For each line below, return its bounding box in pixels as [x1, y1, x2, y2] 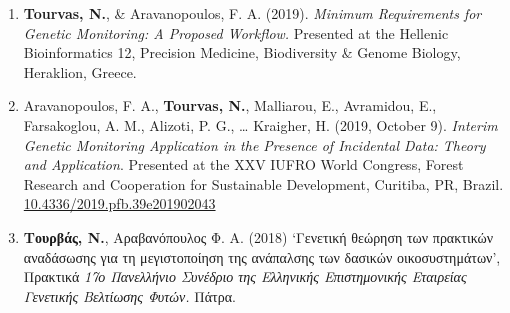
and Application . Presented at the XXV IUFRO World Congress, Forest [23, 154, 464, 175]
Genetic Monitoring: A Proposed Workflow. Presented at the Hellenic [23, 22, 449, 43]
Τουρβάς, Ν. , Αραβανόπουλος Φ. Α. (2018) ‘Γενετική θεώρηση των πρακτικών [23, 226, 494, 247]
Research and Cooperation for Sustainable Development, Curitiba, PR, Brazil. [23, 173, 504, 194]
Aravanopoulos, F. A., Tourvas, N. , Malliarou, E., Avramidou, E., [23, 95, 437, 116]
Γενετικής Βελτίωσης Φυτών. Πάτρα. [23, 285, 236, 306]
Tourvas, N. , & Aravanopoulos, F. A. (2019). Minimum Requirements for [23, 3, 482, 23]
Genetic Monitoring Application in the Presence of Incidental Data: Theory [23, 134, 486, 155]
